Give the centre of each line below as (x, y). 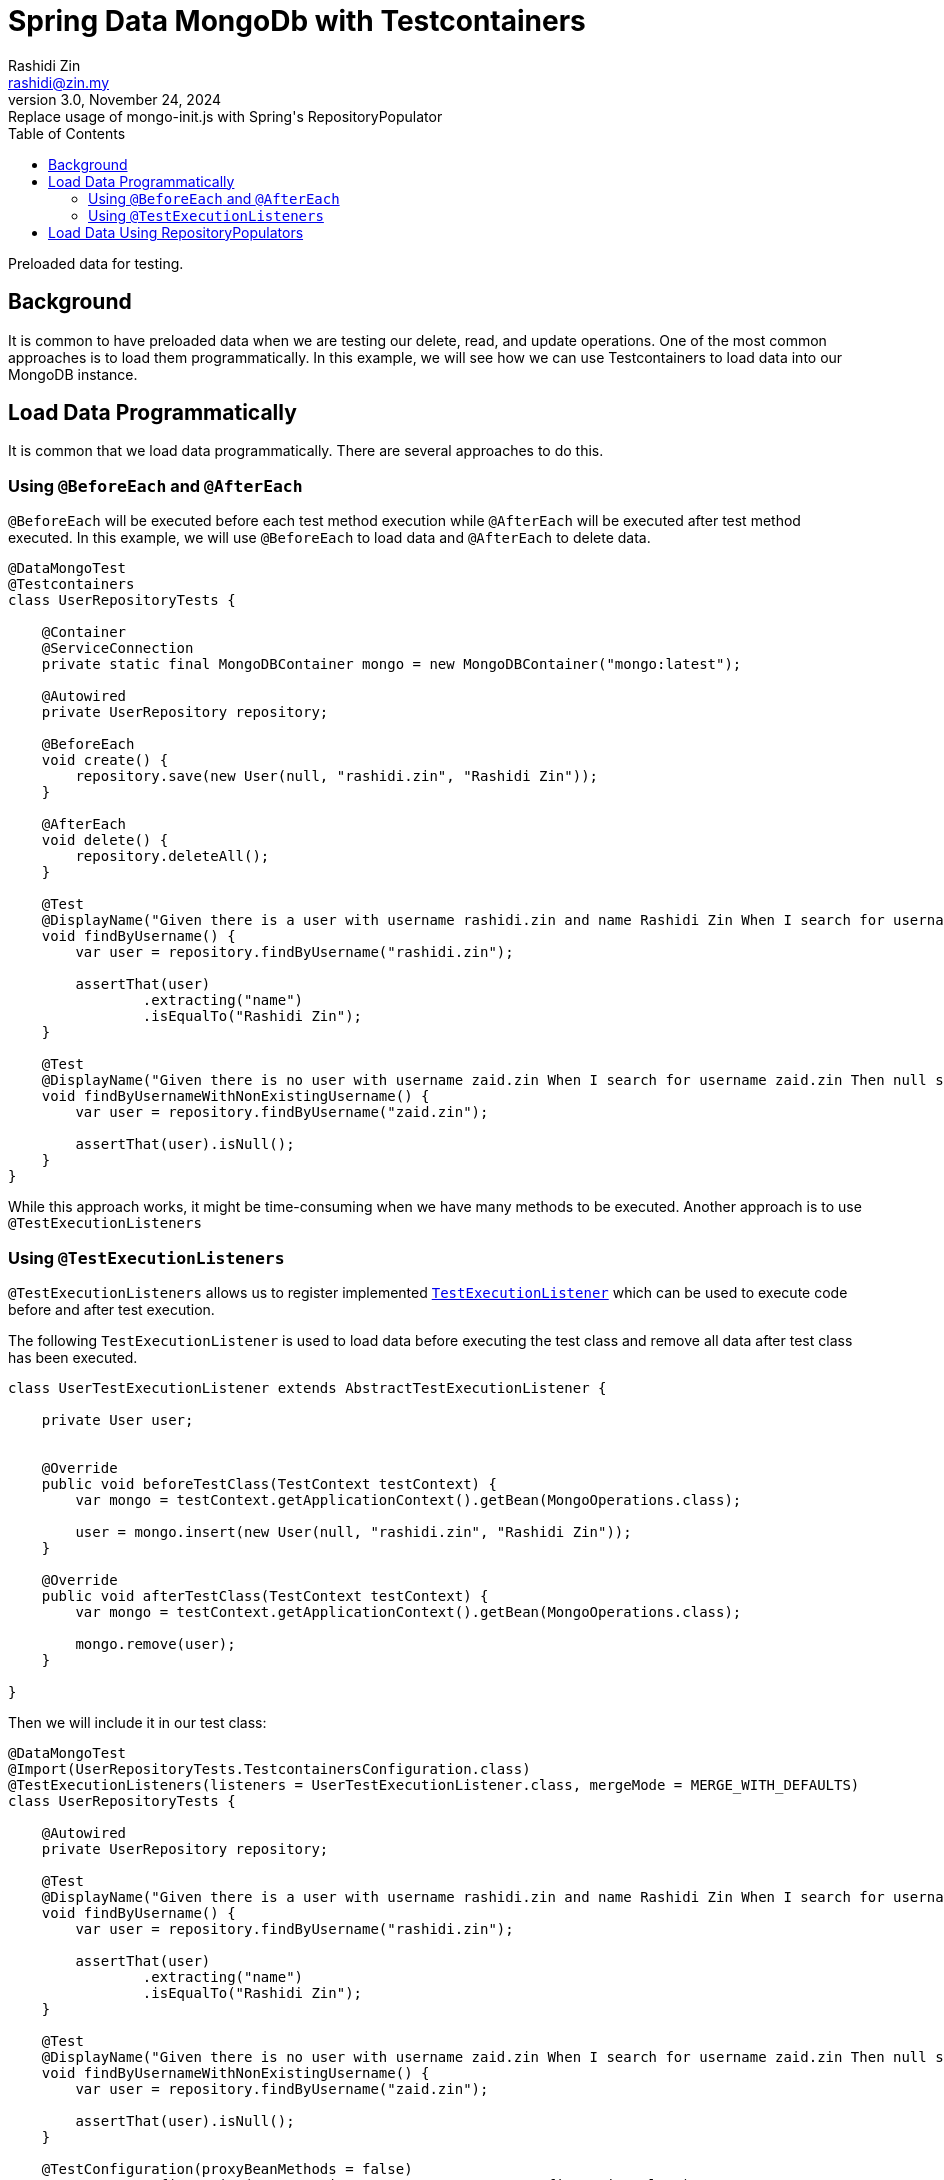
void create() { (105, 760)
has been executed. (73, 1357)
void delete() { (105, 840)
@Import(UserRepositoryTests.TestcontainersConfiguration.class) (269, 1768)
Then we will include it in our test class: (137, 1722)
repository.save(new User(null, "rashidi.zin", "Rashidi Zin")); (337, 776)
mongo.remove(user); (155, 1643)
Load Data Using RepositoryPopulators (176, 232)
